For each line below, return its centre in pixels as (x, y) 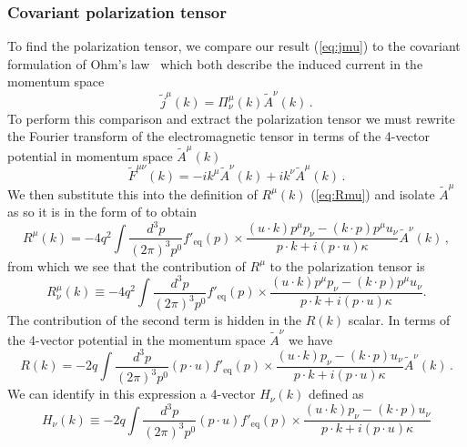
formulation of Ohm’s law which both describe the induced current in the (215, 63)
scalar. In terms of (399, 320)
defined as (336, 394)
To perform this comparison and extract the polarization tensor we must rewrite (231, 118)
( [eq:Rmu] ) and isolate (373, 193)
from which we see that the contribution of (127, 265)
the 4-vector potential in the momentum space (137, 339)
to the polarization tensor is (347, 265)
